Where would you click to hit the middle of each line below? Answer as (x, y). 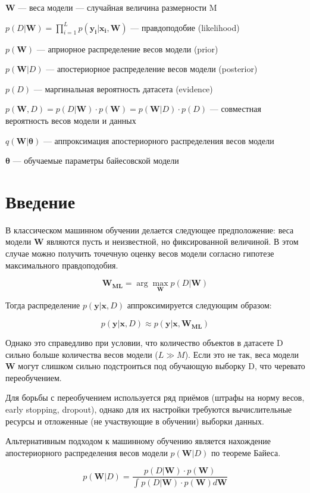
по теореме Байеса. (246, 452)
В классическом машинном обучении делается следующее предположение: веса (150, 230)
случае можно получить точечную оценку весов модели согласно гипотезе (140, 253)
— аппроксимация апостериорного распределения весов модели (159, 140)
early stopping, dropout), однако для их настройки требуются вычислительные (149, 409)
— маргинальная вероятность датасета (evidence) (123, 88)
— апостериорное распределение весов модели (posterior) (152, 69)
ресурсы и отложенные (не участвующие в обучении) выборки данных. (135, 421)
